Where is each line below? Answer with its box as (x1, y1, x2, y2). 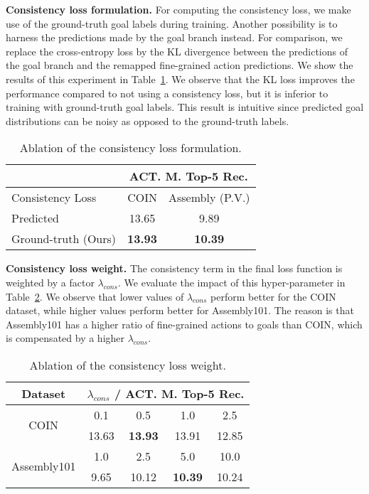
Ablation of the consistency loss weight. (29, 356, 226, 373)
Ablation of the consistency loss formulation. (19, 139, 242, 156)
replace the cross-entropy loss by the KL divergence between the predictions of (6, 43, 348, 58)
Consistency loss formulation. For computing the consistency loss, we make (6, 2, 351, 16)
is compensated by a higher (6, 331, 125, 345)
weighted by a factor (6, 274, 95, 289)
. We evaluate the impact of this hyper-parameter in (118, 274, 346, 289)
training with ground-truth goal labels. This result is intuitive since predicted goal (6, 100, 364, 114)
